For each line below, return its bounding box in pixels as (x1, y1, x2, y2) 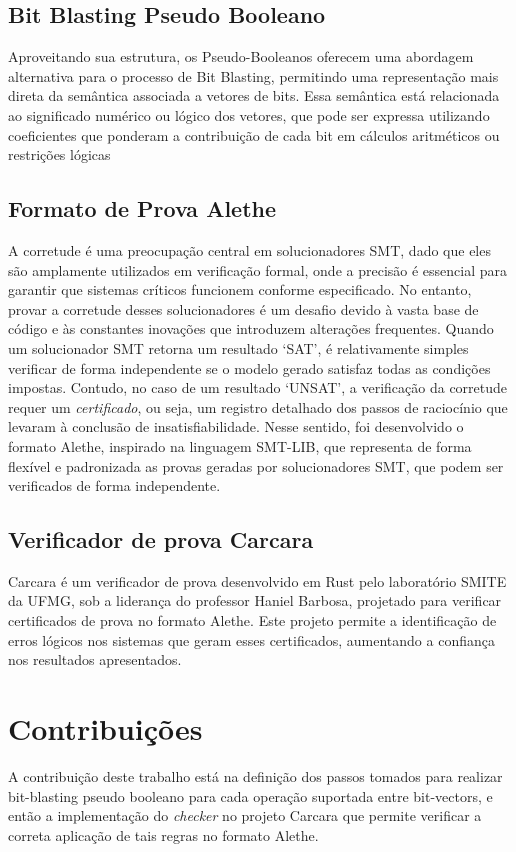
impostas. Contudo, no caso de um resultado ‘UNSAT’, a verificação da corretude (8, 377, 508, 398)
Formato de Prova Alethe (8, 193, 277, 224)
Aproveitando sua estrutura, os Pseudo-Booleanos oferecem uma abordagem (8, 46, 474, 67)
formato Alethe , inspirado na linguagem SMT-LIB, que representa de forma (8, 435, 472, 456)
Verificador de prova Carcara (8, 524, 314, 555)
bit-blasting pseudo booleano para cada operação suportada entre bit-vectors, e (8, 785, 493, 806)
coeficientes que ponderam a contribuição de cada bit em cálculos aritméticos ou (8, 124, 500, 145)
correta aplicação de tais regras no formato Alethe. (8, 824, 319, 845)
